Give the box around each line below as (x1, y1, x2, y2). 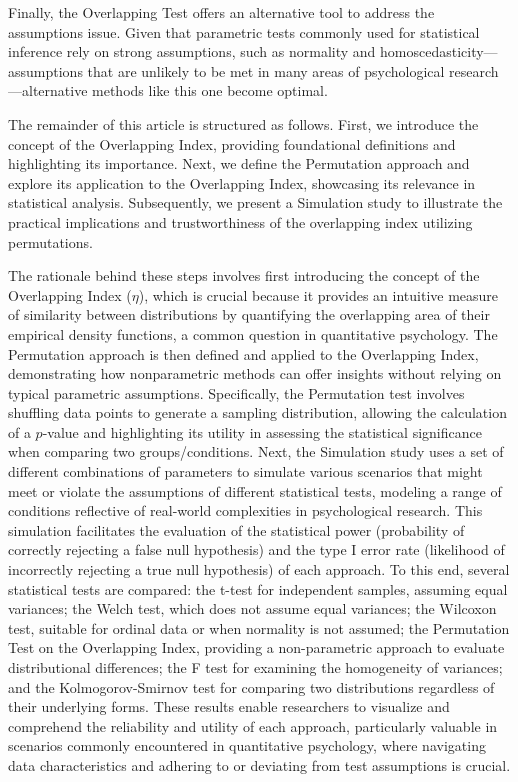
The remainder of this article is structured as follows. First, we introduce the (8, 113, 479, 134)
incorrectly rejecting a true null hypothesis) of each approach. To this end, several (8, 559, 510, 580)
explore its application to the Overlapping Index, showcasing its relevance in (8, 172, 476, 193)
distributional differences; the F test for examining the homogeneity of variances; (8, 657, 503, 677)
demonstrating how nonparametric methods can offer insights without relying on (8, 363, 502, 384)
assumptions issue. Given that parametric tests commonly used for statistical (8, 21, 480, 42)
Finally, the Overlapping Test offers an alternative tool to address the (8, 2, 435, 22)
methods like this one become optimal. (92, 80, 328, 101)
